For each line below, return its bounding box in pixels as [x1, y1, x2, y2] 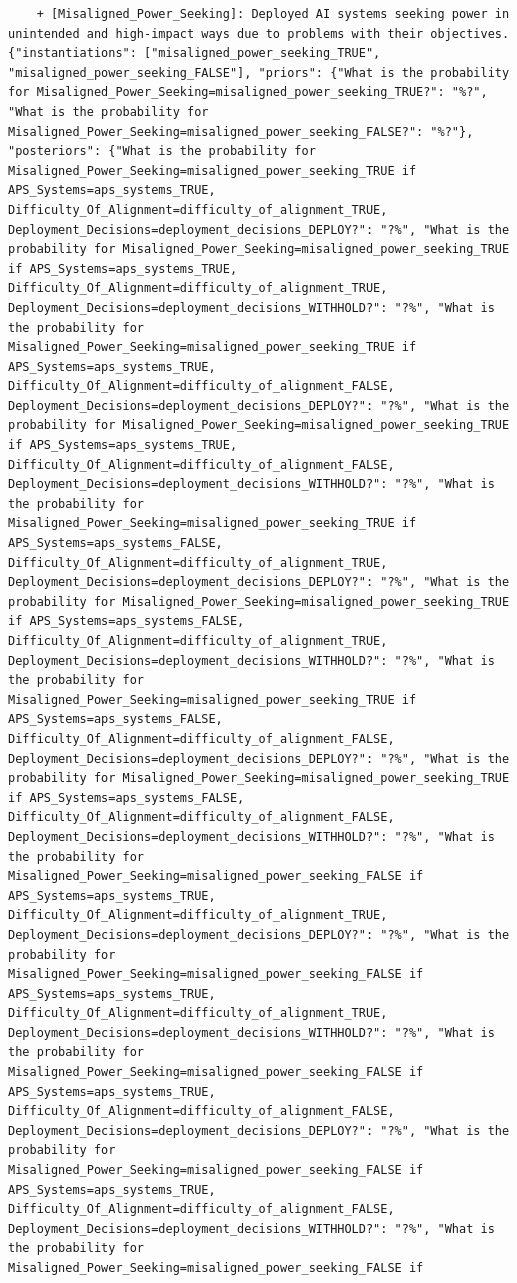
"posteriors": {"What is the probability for [8, 144, 316, 159]
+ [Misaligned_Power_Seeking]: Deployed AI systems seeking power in [36, 7, 510, 21]
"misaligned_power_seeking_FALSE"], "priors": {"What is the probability [8, 65, 510, 80]
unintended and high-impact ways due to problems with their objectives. [8, 26, 510, 41]
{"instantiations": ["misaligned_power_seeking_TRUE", [8, 46, 381, 61]
